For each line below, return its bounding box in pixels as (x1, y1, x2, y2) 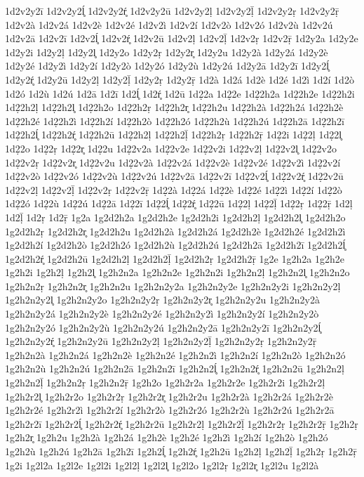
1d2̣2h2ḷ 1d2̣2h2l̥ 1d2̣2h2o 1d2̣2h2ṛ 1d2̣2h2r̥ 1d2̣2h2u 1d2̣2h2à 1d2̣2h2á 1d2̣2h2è (5, 100, 344, 115)
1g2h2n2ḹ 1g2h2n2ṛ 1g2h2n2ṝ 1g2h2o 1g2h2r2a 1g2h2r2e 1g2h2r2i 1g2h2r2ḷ (5, 375, 325, 390)
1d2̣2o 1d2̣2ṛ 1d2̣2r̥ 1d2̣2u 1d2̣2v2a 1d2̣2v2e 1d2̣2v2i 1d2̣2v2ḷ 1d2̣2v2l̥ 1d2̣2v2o (5, 141, 337, 155)
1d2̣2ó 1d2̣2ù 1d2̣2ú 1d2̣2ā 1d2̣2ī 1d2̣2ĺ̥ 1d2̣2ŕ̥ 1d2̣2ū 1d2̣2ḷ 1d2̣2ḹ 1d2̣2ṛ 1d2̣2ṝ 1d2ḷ (5, 196, 353, 211)
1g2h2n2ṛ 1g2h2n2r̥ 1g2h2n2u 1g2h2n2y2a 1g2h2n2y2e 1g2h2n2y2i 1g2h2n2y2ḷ (5, 278, 341, 293)
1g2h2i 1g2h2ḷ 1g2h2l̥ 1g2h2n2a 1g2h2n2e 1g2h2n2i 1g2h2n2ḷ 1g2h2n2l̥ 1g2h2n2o (5, 265, 350, 280)
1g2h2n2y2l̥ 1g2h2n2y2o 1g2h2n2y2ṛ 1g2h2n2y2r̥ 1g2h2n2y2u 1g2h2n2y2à (5, 292, 320, 307)
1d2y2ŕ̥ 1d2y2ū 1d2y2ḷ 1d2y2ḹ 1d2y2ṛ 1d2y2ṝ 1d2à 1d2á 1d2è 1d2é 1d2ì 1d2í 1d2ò (5, 72, 354, 86)
